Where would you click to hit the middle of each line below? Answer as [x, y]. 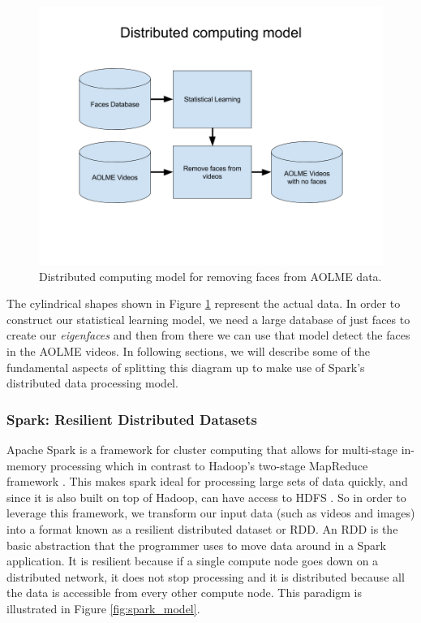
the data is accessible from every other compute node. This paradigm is [185, 593]
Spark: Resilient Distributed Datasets [132, 419]
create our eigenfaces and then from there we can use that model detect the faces [208, 335]
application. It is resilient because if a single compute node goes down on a [193, 561]
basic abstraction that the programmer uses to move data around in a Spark [196, 545]
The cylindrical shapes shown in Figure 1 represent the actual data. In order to [204, 303]
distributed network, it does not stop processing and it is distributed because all [206, 576]
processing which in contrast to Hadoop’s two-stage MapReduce [209, 465]
